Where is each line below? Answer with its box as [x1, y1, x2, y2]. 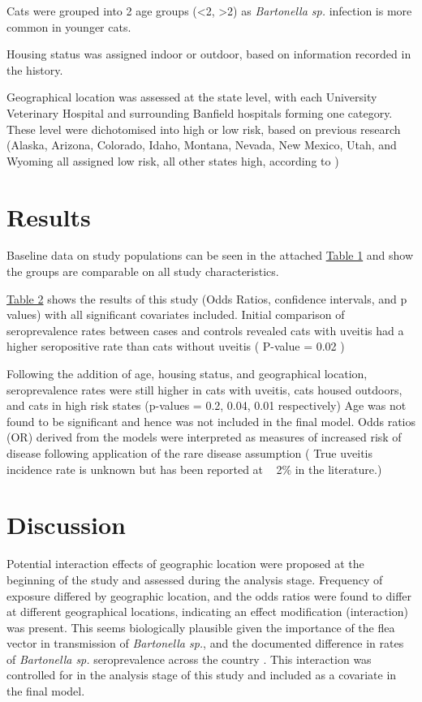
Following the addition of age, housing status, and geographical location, [6, 365, 368, 382]
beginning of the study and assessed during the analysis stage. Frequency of [6, 571, 383, 588]
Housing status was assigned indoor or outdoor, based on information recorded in [6, 45, 411, 62]
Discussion [6, 508, 126, 541]
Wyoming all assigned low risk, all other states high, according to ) [6, 152, 339, 169]
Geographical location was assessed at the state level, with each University [6, 88, 377, 106]
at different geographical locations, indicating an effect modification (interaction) [6, 603, 408, 620]
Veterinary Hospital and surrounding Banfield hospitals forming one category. [6, 104, 393, 121]
